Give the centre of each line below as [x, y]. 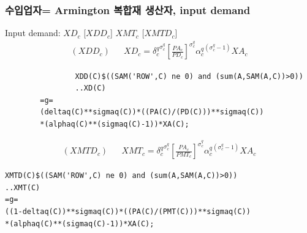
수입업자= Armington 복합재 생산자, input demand [128, 9]
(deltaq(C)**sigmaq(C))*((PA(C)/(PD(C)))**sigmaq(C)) [152, 112]
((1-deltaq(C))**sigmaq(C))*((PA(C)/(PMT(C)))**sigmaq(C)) [128, 211]
